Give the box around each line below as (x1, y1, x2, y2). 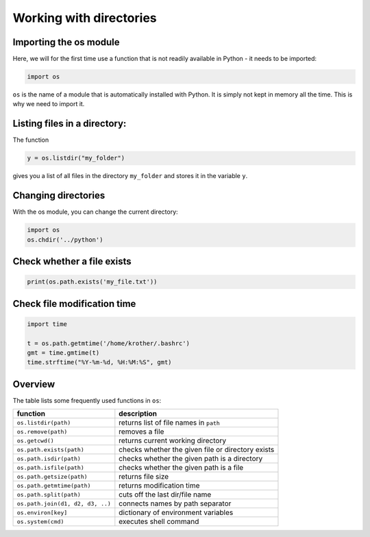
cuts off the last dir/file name (119, 490, 212, 499)
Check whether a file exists (12, 255, 132, 267)
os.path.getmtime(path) (16, 482, 91, 489)
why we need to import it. (12, 100, 85, 108)
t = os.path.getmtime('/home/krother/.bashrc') (27, 339, 190, 347)
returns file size (119, 472, 169, 482)
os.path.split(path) (16, 490, 82, 498)
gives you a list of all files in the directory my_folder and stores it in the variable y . (12, 172, 248, 180)
